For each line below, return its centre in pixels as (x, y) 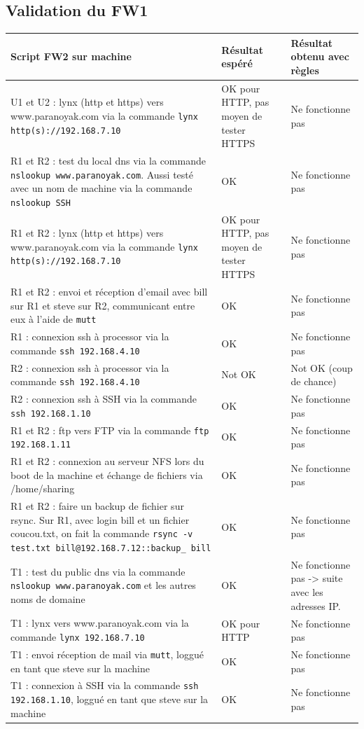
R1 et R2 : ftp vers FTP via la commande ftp (110, 430)
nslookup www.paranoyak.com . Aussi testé (102, 174)
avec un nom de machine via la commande (101, 188)
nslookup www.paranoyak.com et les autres (103, 585)
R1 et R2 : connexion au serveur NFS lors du (107, 461)
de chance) (314, 381)
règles (305, 70)
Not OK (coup (322, 367)
